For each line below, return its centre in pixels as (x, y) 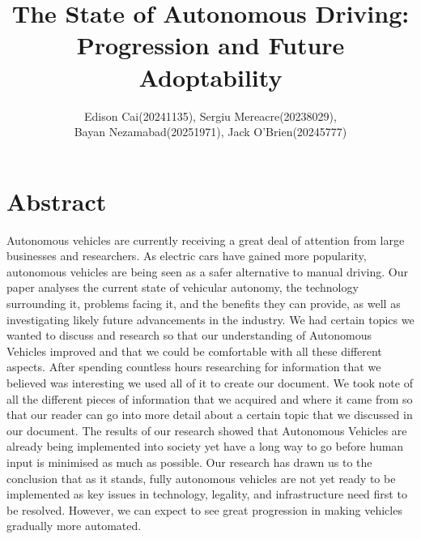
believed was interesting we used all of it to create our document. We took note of (210, 382)
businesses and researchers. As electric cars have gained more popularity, (187, 256)
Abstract (57, 201)
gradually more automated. (74, 526)
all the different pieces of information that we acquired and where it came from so (210, 398)
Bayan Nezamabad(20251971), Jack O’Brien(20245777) (210, 132)
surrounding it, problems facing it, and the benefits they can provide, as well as (204, 303)
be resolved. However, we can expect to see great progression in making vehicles (204, 509)
